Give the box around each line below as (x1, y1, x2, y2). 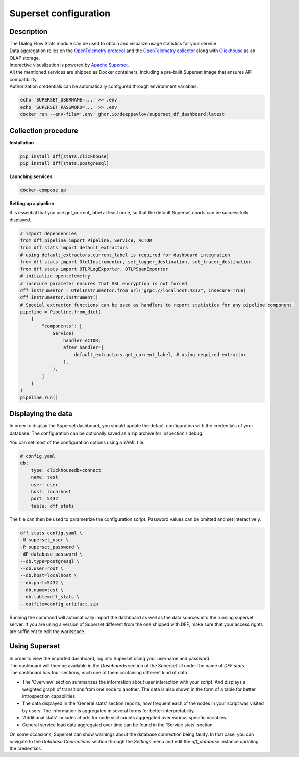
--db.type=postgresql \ (20, 559, 80, 564)
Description (9, 27, 48, 36)
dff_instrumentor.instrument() (20, 295, 99, 300)
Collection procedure (9, 126, 79, 135)
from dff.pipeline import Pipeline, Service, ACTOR (20, 238, 153, 243)
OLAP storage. (9, 55, 40, 61)
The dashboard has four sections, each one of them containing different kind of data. (9, 670, 189, 676)
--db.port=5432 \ (20, 579, 64, 586)
